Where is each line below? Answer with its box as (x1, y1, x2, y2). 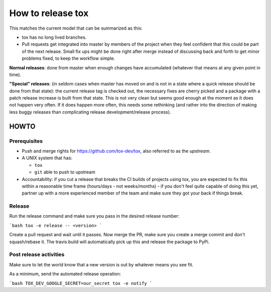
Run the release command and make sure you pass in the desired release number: (9, 213, 180, 219)
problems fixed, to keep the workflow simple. (22, 55, 115, 61)
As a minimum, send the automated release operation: (9, 271, 121, 277)
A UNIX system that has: (22, 155, 73, 161)
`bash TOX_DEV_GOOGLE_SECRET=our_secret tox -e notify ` (9, 280, 153, 286)
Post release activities (9, 251, 65, 258)
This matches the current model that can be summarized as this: (9, 25, 143, 31)
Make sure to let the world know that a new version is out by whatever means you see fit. (9, 261, 194, 267)
